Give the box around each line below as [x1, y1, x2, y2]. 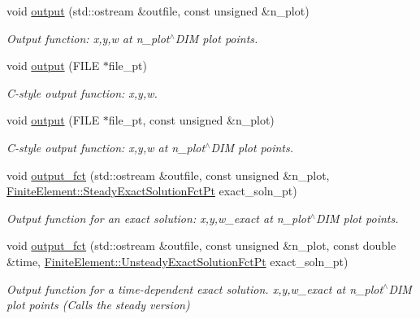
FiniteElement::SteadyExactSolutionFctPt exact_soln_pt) [6, 182, 297, 199]
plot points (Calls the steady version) [6, 296, 190, 313]
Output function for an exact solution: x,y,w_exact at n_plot [6, 209, 310, 226]
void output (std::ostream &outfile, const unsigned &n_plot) [6, 2, 310, 19]
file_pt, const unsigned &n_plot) [108, 111, 275, 129]
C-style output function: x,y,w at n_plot [6, 138, 206, 155]
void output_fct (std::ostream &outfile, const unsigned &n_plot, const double [6, 237, 396, 254]
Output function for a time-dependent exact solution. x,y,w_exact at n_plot [6, 280, 383, 297]
